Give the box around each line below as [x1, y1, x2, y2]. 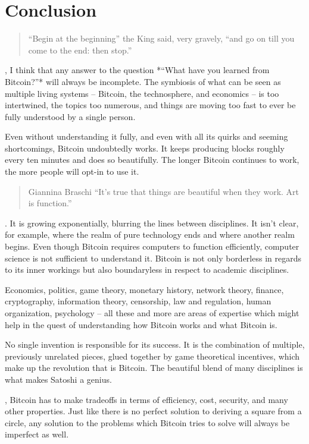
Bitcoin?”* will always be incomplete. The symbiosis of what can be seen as [5, 75, 281, 87]
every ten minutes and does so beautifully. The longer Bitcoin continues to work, [5, 153, 299, 166]
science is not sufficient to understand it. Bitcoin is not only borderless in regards [5, 251, 301, 264]
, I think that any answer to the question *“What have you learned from [5, 64, 270, 76]
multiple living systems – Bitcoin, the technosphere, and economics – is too [5, 87, 279, 99]
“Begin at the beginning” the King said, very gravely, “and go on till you [28, 32, 295, 45]
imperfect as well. [5, 428, 69, 440]
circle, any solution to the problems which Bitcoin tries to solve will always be [5, 416, 290, 429]
